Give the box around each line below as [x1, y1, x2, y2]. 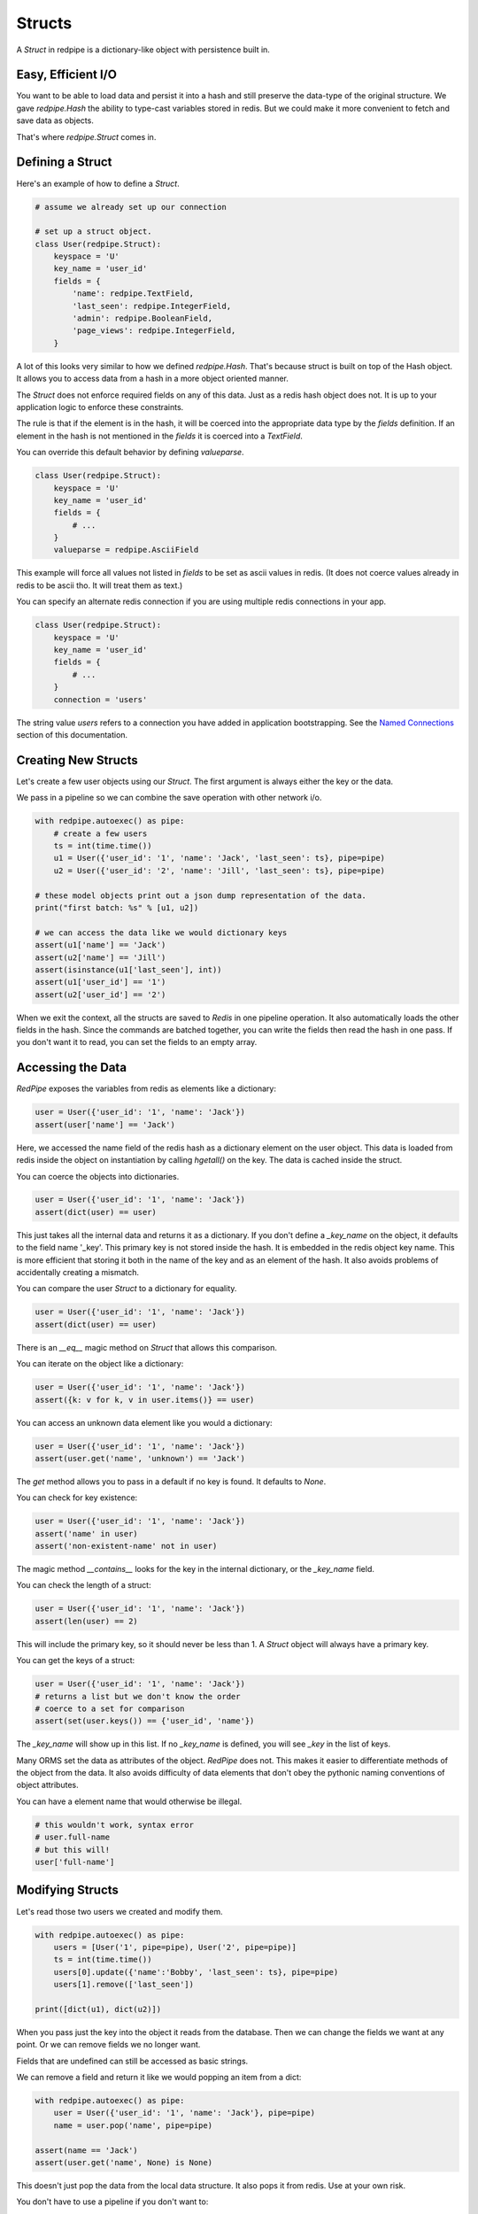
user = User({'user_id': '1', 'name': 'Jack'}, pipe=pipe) [53, 2108, 316, 2118]
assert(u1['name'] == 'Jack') [35, 940, 166, 950]
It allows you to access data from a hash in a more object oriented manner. [16, 373, 289, 384]
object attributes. [16, 1780, 79, 1791]
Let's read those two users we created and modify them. [16, 1906, 223, 1916]
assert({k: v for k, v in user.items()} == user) [35, 1395, 255, 1405]
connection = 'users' [53, 694, 148, 704]
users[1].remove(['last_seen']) [53, 1979, 195, 1990]
